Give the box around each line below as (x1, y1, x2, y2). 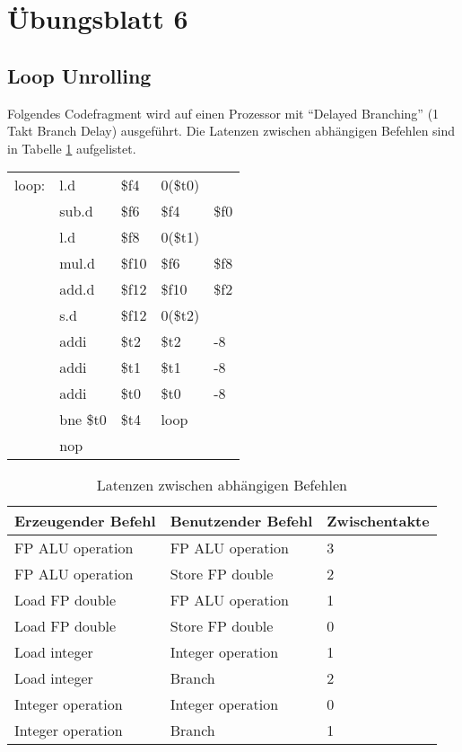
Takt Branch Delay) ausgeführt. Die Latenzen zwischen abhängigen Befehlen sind (7, 121, 456, 140)
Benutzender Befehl (170, 510, 313, 532)
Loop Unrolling (7, 61, 152, 89)
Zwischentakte (327, 510, 430, 532)
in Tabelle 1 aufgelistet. (7, 138, 136, 157)
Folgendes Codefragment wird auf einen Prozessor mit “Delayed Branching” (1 (7, 103, 440, 122)
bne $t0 (59, 409, 107, 430)
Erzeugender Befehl (14, 510, 156, 532)
